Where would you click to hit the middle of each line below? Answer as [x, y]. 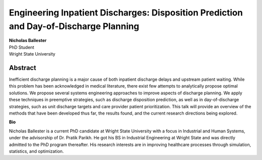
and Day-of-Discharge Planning [74, 26]
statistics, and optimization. [36, 151]
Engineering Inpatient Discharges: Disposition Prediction [126, 13]
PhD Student [22, 47]
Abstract [23, 68]
